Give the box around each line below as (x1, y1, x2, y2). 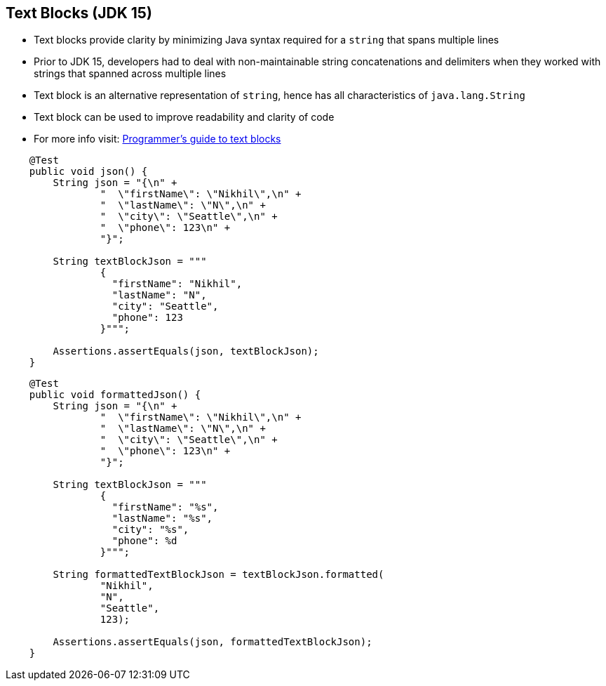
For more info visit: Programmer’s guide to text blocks (34, 133, 281, 145)
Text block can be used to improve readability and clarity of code (34, 111, 335, 124)
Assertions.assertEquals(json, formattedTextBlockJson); (53, 636, 372, 648)
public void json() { (29, 166, 148, 178)
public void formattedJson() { (29, 389, 201, 401)
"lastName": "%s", (112, 513, 213, 525)
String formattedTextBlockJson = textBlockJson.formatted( (53, 569, 384, 581)
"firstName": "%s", (112, 501, 219, 513)
